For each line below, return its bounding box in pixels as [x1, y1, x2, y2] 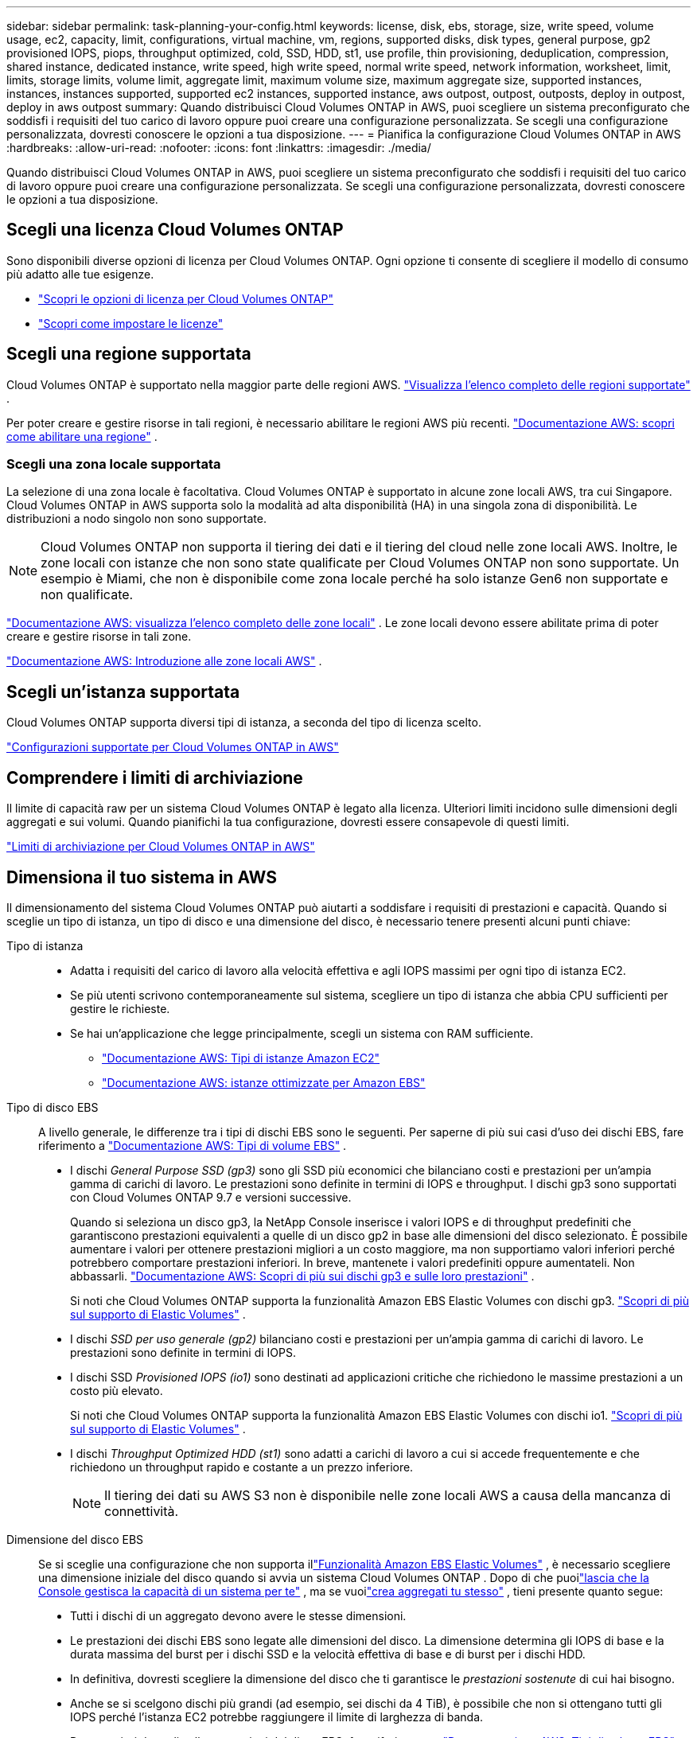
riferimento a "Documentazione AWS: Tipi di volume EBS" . [38, 1138, 347, 1152]
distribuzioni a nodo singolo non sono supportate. [6, 512, 267, 526]
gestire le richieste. [70, 1001, 170, 1015]
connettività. [104, 1502, 179, 1519]
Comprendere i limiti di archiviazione [6, 767, 303, 788]
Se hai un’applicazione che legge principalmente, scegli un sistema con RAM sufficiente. [70, 1026, 534, 1040]
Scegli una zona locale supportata [6, 456, 221, 473]
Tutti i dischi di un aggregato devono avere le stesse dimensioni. [70, 1608, 407, 1623]
